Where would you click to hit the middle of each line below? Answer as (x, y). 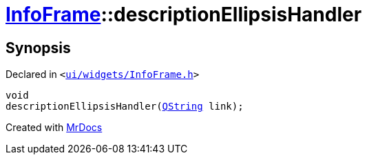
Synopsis (38, 48)
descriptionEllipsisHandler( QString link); (125, 107)
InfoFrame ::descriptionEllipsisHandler (184, 14)
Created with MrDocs (54, 128)
